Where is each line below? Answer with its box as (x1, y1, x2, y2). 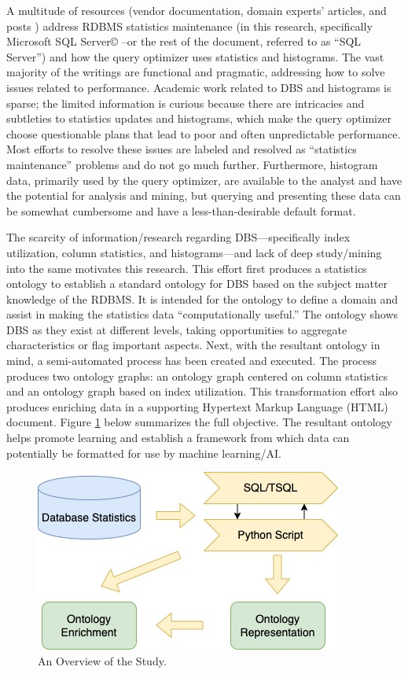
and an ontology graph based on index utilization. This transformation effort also (6, 383, 398, 400)
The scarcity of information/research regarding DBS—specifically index (6, 229, 351, 245)
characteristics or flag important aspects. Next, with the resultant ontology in (6, 337, 380, 353)
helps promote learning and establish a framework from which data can (6, 429, 350, 446)
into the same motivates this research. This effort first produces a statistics (6, 260, 367, 276)
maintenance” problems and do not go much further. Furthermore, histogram (6, 156, 378, 172)
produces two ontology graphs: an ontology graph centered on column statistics (6, 367, 388, 384)
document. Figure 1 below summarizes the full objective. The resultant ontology (6, 414, 392, 430)
